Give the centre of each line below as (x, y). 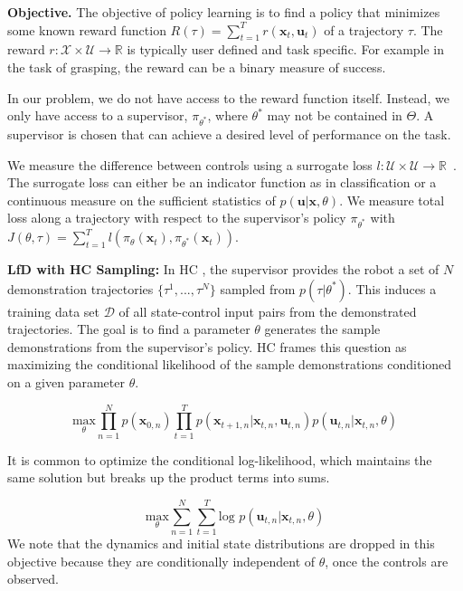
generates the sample (322, 329)
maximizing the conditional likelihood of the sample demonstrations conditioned (230, 364)
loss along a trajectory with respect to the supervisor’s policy (177, 218)
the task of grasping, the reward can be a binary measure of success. (197, 67)
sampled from (258, 288)
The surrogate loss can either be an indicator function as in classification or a (222, 182)
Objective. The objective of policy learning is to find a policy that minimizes (224, 12)
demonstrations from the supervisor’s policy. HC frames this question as (207, 346)
